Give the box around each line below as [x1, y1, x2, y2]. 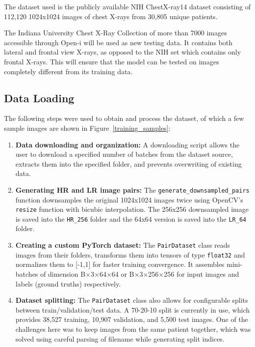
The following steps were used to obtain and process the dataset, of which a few [4, 113, 244, 123]
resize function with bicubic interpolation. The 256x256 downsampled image [15, 204, 249, 214]
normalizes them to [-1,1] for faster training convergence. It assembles [15, 259, 225, 269]
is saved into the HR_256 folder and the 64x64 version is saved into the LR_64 [15, 213, 247, 224]
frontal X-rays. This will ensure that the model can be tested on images [4, 56, 219, 66]
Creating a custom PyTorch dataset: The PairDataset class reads [15, 240, 230, 250]
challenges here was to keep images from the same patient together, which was [15, 324, 251, 334]
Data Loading [4, 90, 75, 105]
